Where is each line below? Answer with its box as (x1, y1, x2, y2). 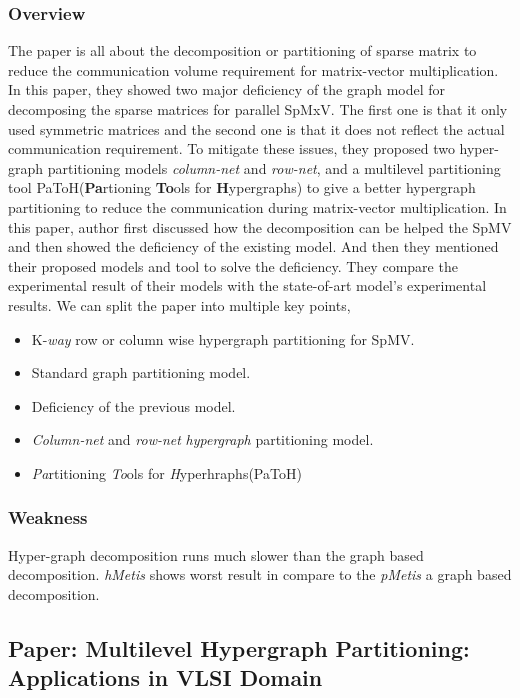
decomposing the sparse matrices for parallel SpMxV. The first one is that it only (8, 99, 508, 119)
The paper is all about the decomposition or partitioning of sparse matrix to (8, 40, 477, 61)
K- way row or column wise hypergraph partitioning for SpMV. (31, 328, 415, 349)
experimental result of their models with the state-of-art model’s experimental (8, 275, 487, 296)
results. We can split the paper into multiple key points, (8, 294, 351, 315)
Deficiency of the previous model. (31, 395, 236, 416)
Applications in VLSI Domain (8, 662, 323, 693)
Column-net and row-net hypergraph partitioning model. (31, 429, 374, 450)
